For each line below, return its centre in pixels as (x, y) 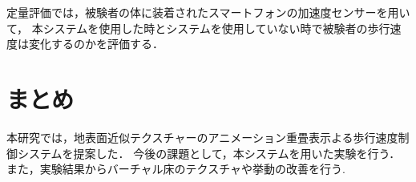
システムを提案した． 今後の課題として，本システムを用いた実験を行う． (209, 153)
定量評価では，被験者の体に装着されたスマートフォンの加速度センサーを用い (208, 12)
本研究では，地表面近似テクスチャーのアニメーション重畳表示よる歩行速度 (202, 137)
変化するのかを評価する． (96, 44)
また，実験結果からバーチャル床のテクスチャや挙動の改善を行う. (176, 169)
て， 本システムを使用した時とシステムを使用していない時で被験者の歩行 (198, 28)
